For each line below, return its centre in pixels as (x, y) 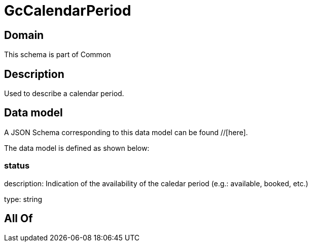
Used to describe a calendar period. (64, 94)
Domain (24, 35)
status (17, 166)
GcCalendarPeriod (68, 11)
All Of (19, 219)
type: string (23, 199)
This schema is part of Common (58, 55)
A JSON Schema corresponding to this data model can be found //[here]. (126, 132)
